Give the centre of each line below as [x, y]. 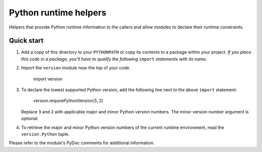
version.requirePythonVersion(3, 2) [68, 101]
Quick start [26, 41]
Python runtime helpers [58, 13]
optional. [30, 119]
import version [48, 79]
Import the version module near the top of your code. [76, 68]
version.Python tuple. [45, 134]
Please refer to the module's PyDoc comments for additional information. [82, 143]
